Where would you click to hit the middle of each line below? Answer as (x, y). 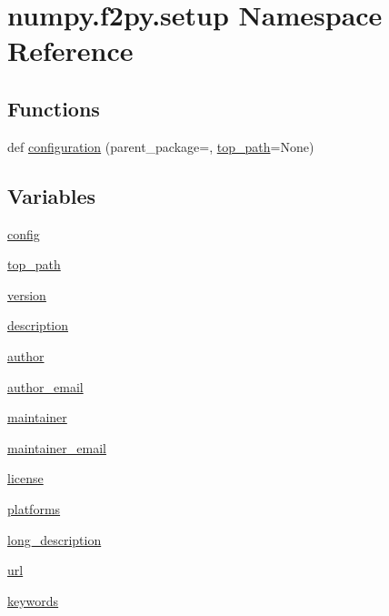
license (25, 478)
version (27, 294)
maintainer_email (57, 447)
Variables (52, 195)
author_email (45, 386)
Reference (70, 50)
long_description (55, 539)
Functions (54, 108)
